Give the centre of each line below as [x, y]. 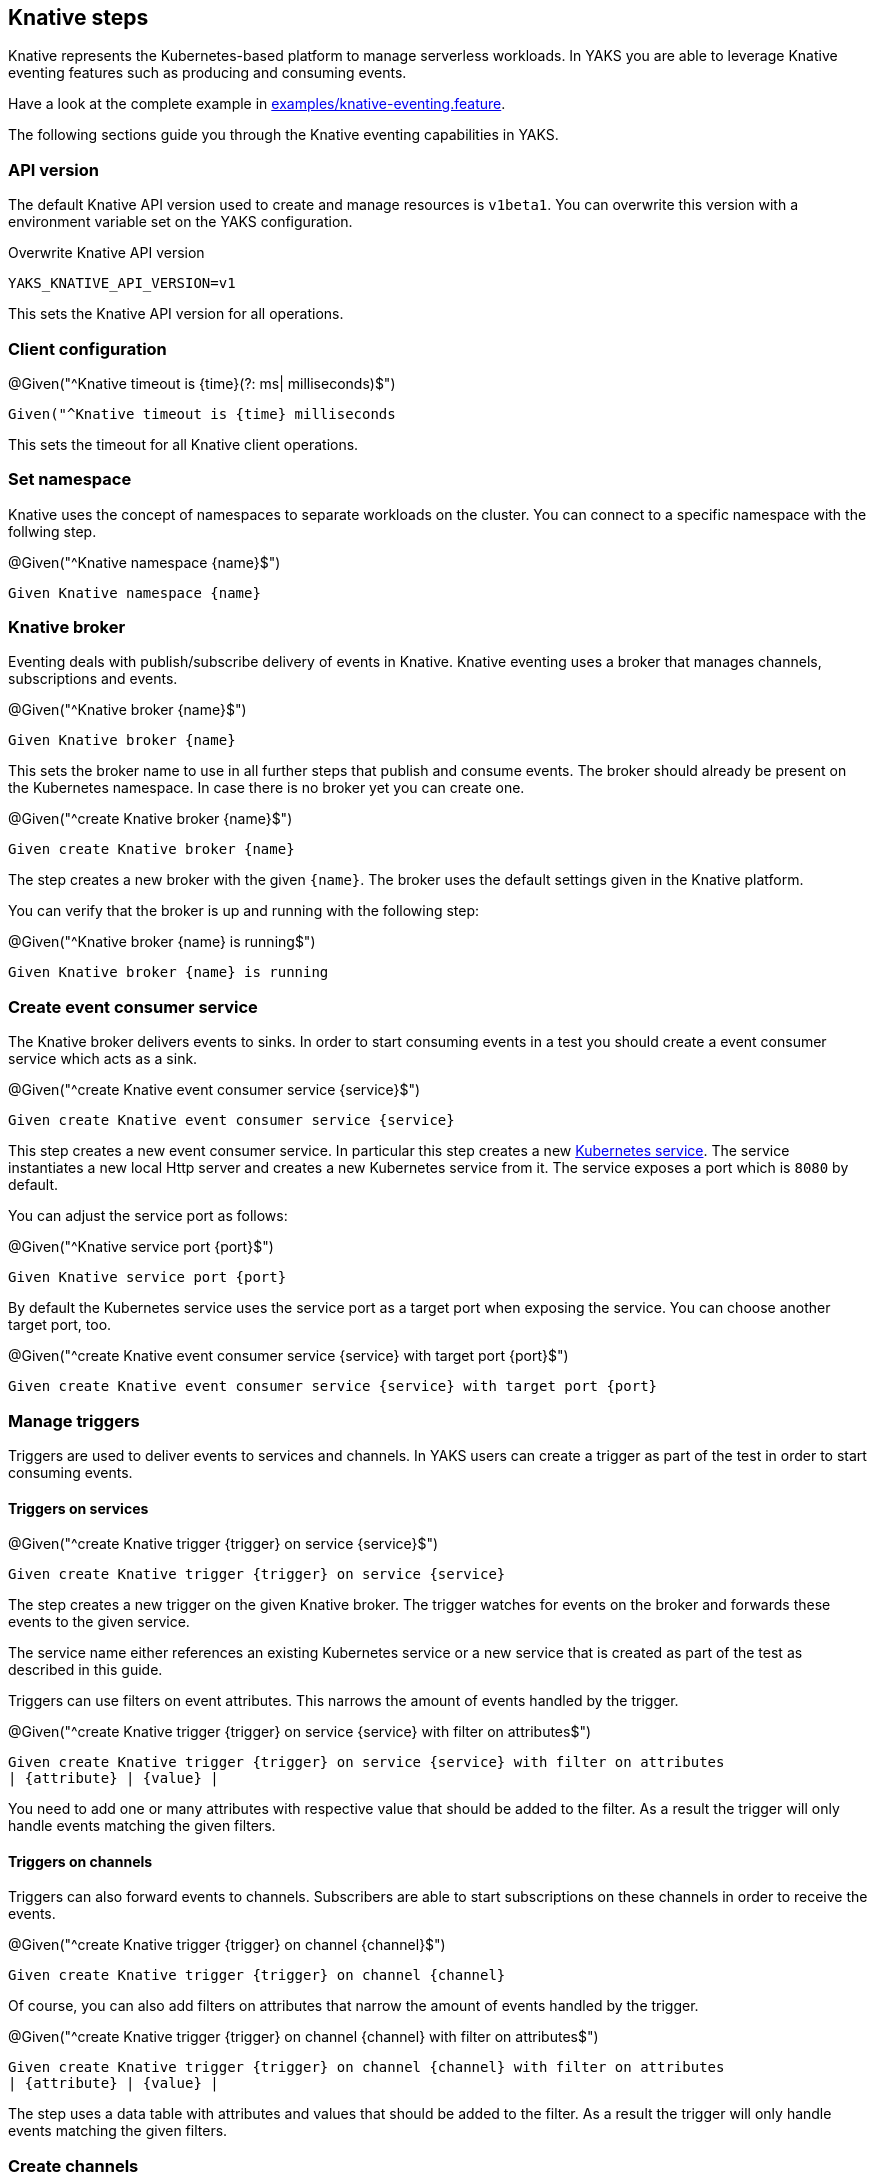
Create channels [73, 2165]
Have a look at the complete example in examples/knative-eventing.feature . [257, 104]
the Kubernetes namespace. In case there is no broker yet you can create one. [266, 788]
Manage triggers [74, 1420]
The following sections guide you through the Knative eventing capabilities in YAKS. [283, 135]
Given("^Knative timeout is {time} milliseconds [202, 413]
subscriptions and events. [93, 679]
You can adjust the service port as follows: [148, 1216]
